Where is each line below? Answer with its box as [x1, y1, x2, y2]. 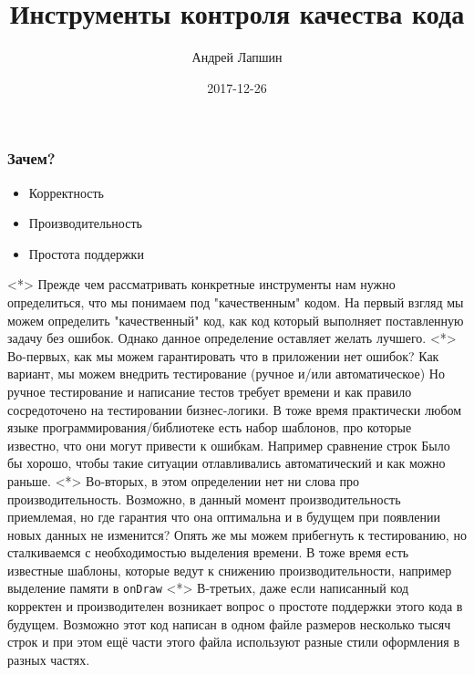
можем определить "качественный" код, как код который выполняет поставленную [7, 310, 464, 329]
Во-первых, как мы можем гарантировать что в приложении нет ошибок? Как [7, 346, 439, 365]
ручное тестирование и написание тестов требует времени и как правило [7, 381, 412, 400]
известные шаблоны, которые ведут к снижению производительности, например [7, 560, 452, 579]
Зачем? [7, 147, 56, 170]
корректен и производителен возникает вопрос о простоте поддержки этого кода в [7, 597, 463, 616]
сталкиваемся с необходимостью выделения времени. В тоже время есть [7, 543, 409, 562]
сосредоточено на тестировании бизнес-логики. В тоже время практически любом [7, 400, 462, 419]
